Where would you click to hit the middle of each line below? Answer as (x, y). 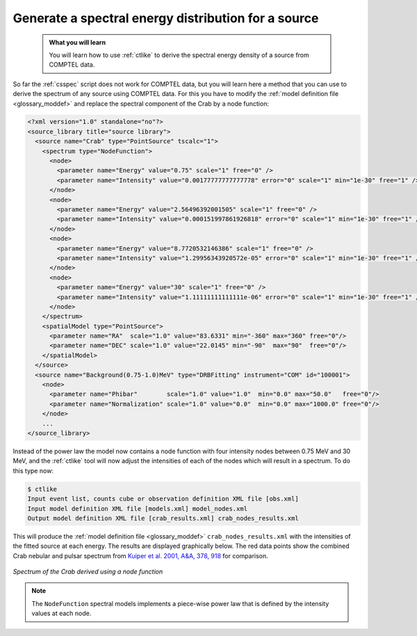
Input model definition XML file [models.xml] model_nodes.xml (138, 508)
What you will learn (77, 42)
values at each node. (62, 613)
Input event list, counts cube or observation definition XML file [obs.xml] (163, 499)
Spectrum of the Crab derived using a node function (88, 572)
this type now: (33, 471)
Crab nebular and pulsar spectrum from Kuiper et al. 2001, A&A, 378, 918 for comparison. (141, 555)
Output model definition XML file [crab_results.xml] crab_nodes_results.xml (163, 518)
